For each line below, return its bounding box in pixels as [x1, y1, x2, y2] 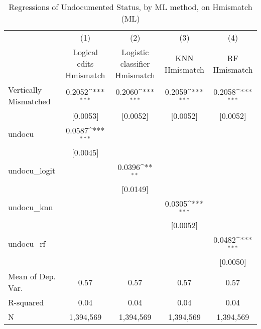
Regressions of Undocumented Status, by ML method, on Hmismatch [9, 1, 252, 13]
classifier [120, 58, 150, 69]
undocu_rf [8, 237, 46, 249]
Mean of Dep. [8, 270, 56, 282]
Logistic [121, 46, 149, 58]
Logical [72, 46, 98, 58]
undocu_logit [8, 164, 56, 177]
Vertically [8, 84, 42, 95]
